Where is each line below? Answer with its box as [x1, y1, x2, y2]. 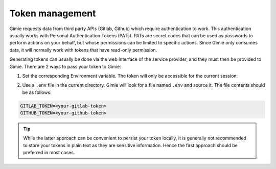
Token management [9, 8, 96, 19]
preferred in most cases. [23, 150, 75, 156]
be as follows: [22, 89, 52, 95]
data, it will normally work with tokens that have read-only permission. [9, 46, 157, 53]
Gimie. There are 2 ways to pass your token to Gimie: [9, 63, 121, 69]
